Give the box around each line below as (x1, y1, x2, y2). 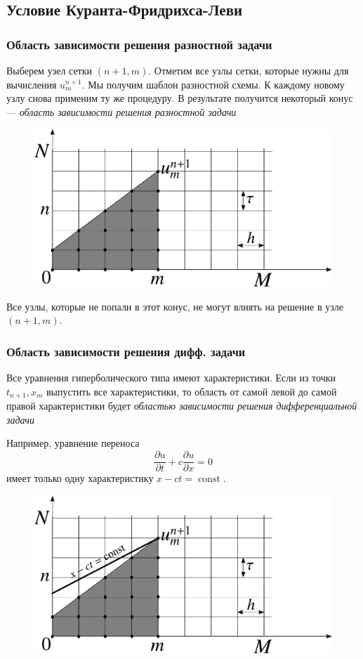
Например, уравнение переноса (6, 436, 140, 450)
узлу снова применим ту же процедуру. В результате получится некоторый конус (6, 91, 353, 105)
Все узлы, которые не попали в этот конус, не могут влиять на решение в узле (6, 299, 343, 313)
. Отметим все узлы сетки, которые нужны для (148, 63, 349, 77)
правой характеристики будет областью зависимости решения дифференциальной (6, 398, 357, 413)
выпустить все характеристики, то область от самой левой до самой (46, 384, 337, 398)
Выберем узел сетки (6, 63, 93, 77)
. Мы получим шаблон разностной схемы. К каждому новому (81, 77, 345, 91)
